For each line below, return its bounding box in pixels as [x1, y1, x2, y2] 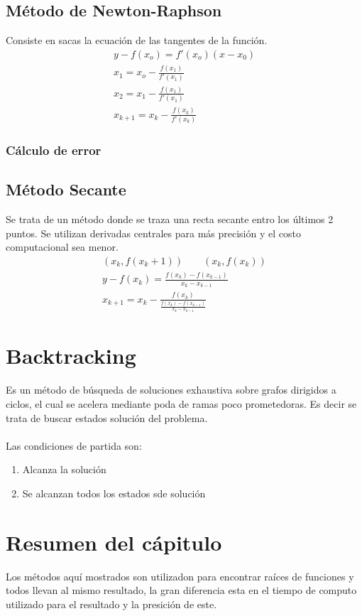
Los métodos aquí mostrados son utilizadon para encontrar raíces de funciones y [6, 568, 354, 583]
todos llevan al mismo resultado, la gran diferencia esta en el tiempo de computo [6, 583, 357, 598]
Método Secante [6, 178, 126, 200]
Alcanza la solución [22, 462, 106, 477]
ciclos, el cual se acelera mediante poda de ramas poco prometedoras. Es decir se [6, 396, 357, 411]
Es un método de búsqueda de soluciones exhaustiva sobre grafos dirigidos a [6, 382, 336, 397]
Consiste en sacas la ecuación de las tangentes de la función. [6, 33, 268, 48]
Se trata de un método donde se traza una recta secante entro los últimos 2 [6, 212, 334, 227]
